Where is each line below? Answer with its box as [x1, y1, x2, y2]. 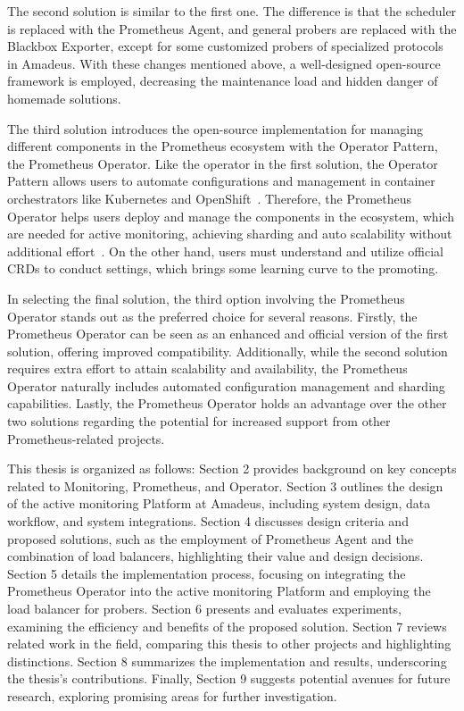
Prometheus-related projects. [7, 429, 165, 448]
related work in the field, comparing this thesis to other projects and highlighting [7, 634, 452, 653]
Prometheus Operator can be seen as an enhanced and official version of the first [7, 324, 449, 343]
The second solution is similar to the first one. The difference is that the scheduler [7, 2, 457, 20]
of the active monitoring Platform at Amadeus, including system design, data [7, 494, 431, 513]
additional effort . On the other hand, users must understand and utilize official [7, 241, 443, 260]
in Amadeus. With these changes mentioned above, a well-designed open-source [7, 54, 441, 72]
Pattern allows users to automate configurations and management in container [7, 171, 435, 190]
